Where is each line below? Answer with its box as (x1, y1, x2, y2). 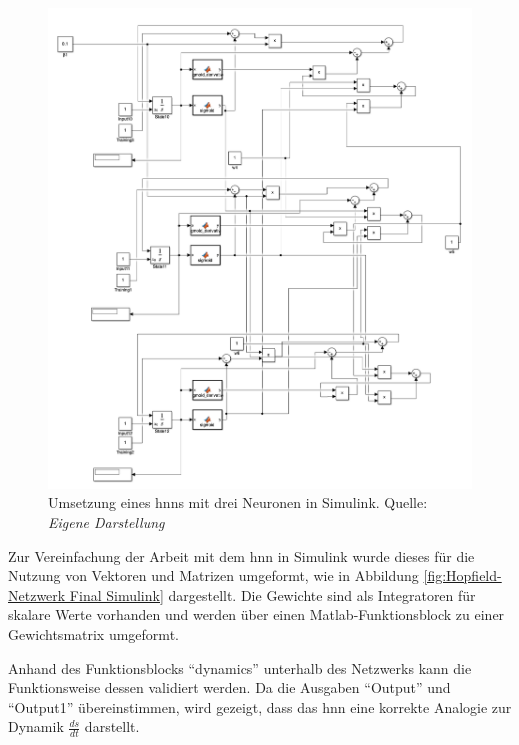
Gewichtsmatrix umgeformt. (8, 623, 179, 644)
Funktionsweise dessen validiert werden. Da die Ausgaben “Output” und (8, 677, 451, 698)
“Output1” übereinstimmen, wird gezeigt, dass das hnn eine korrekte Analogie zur (8, 696, 512, 717)
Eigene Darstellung (48, 512, 165, 532)
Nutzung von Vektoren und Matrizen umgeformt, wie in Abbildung (8, 565, 419, 586)
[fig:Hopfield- (423, 565, 502, 586)
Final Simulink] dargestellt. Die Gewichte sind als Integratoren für (69, 584, 476, 605)
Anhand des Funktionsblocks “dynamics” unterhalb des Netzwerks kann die (8, 657, 472, 678)
